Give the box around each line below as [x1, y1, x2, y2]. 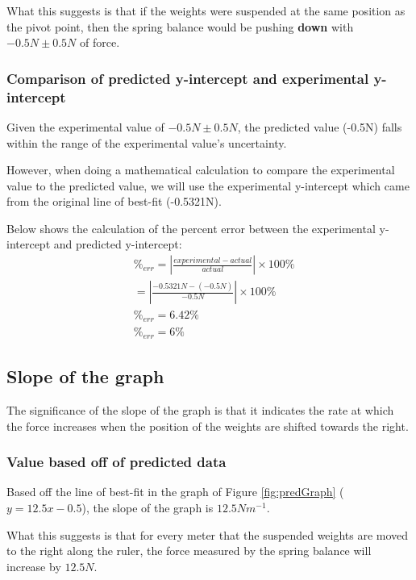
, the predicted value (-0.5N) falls [237, 118, 402, 135]
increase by [6, 557, 61, 574]
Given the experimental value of [6, 118, 164, 135]
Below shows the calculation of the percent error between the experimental [6, 219, 376, 236]
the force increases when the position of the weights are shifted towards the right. [6, 417, 409, 434]
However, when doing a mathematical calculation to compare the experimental [6, 161, 395, 178]
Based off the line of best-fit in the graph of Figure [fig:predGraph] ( [6, 483, 344, 500]
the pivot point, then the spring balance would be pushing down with [6, 18, 354, 35]
